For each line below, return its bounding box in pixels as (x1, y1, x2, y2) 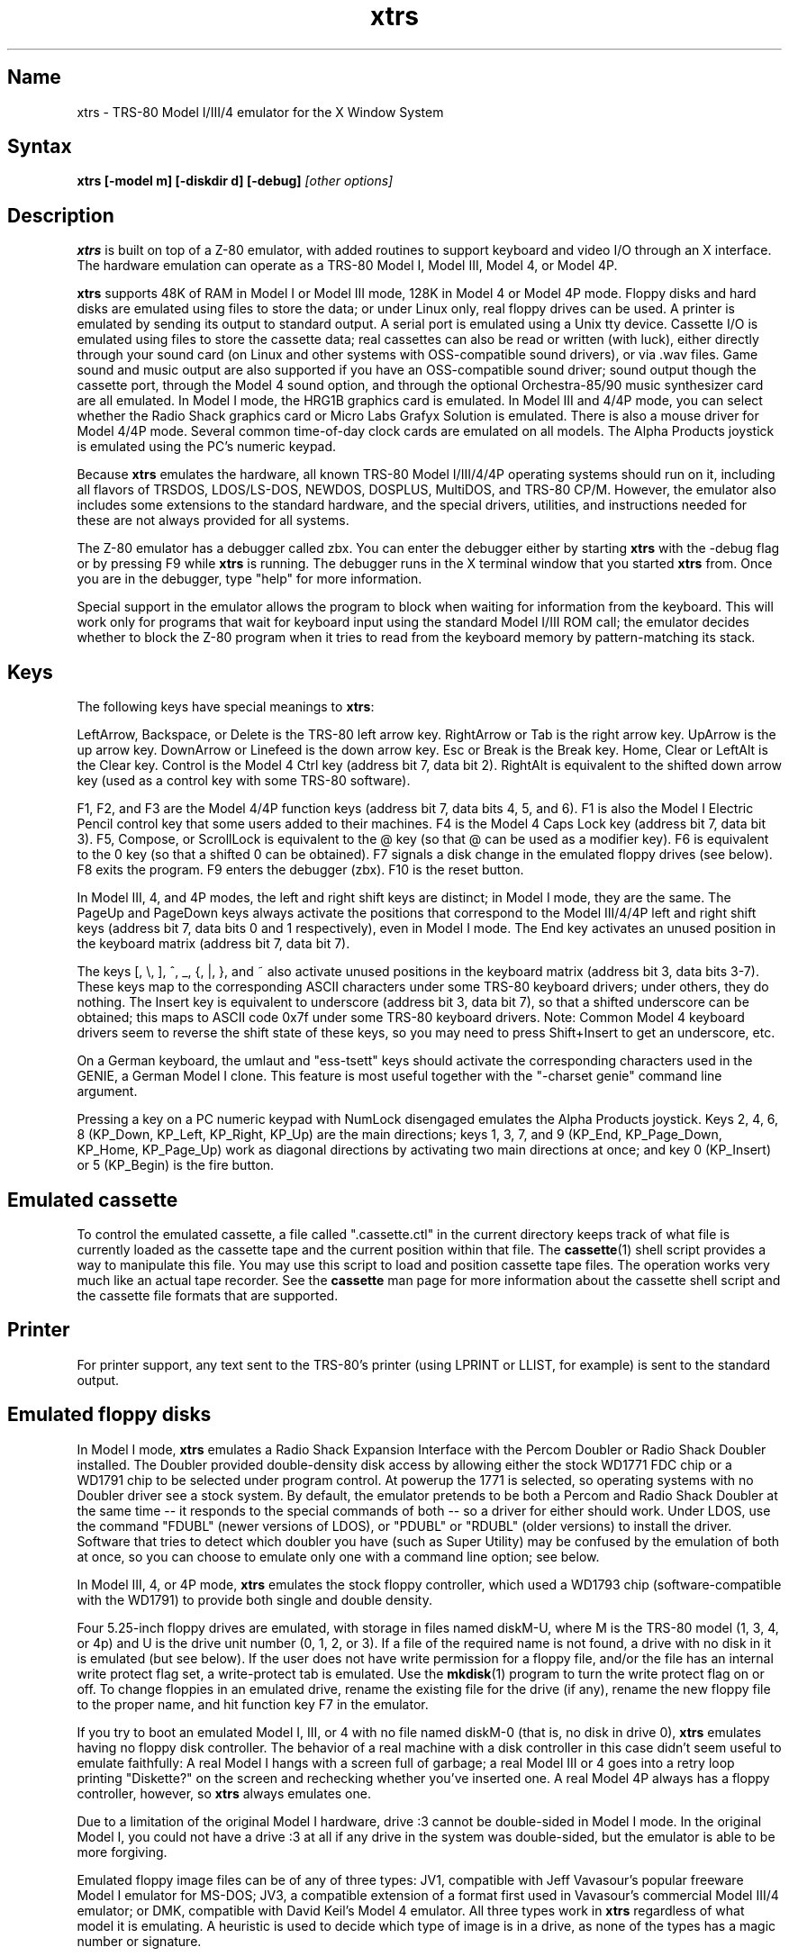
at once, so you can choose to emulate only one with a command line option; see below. (77, 1548, 600, 1564)
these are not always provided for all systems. (77, 512, 349, 529)
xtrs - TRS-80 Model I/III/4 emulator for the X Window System (77, 104, 444, 120)
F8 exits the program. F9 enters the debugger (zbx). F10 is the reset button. (77, 862, 524, 878)
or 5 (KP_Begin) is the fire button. (77, 1157, 275, 1173)
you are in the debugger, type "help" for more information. (77, 571, 422, 587)
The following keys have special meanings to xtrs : (77, 699, 375, 715)
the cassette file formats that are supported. (77, 1287, 339, 1303)
